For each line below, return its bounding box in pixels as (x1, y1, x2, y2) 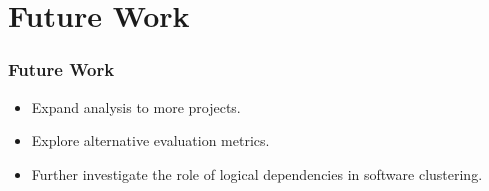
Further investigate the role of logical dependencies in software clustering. (31, 163, 483, 184)
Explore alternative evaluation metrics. (31, 130, 270, 151)
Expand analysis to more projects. (31, 96, 241, 117)
